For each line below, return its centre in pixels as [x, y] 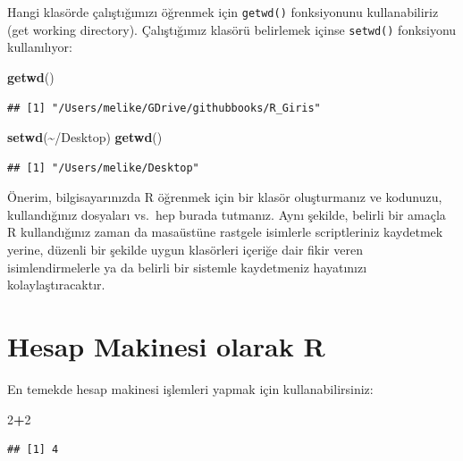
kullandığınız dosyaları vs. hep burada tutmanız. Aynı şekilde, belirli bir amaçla [227, 214]
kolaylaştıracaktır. [56, 285]
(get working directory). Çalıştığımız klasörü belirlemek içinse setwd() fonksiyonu [232, 29]
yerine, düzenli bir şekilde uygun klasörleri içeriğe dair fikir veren [185, 250]
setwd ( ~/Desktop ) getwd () [85, 137]
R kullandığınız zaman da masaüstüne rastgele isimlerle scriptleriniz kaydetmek [225, 232]
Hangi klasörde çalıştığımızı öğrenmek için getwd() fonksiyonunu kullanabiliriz [223, 12]
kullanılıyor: [40, 47]
